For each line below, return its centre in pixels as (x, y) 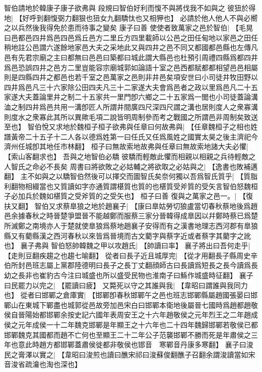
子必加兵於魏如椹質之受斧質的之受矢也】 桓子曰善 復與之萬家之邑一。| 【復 (128, 196)
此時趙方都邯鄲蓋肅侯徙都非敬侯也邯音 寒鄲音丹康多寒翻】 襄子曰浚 (139, 344)
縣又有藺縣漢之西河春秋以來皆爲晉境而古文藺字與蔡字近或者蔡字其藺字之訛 (127, 235)
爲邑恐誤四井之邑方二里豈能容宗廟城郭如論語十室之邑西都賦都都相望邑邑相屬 (131, 67)
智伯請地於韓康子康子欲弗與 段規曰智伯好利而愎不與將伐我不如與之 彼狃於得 (130, 8)
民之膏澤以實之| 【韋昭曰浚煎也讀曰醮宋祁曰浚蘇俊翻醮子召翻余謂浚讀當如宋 (130, 354)
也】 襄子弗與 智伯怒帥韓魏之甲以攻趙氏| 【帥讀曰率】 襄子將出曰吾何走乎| (127, 245)
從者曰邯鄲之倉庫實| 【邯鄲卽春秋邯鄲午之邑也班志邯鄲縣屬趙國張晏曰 (136, 295)
